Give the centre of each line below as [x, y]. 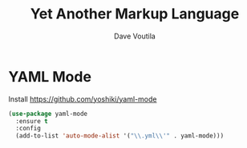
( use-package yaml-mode [48, 114]
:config [28, 129]
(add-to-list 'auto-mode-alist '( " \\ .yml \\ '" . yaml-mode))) [120, 136]
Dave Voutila [135, 36]
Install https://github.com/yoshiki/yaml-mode [83, 99]
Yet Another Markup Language [135, 14]
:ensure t [32, 121]
